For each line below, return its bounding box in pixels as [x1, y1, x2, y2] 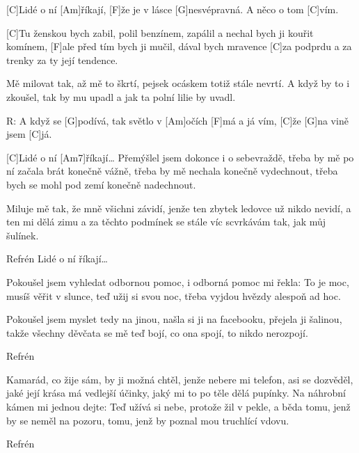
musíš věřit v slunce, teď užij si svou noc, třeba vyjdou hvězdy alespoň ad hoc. [6, 288, 341, 303]
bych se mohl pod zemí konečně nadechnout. [6, 177, 196, 191]
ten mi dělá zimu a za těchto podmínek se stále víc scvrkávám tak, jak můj [6, 214, 326, 229]
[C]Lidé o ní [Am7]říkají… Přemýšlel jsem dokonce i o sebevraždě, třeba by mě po [6, 150, 354, 164]
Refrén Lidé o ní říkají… [6, 251, 108, 266]
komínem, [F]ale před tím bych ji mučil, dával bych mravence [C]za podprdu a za [6, 39, 352, 54]
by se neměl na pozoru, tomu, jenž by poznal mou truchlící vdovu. [6, 413, 289, 427]
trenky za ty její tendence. [6, 52, 118, 67]
